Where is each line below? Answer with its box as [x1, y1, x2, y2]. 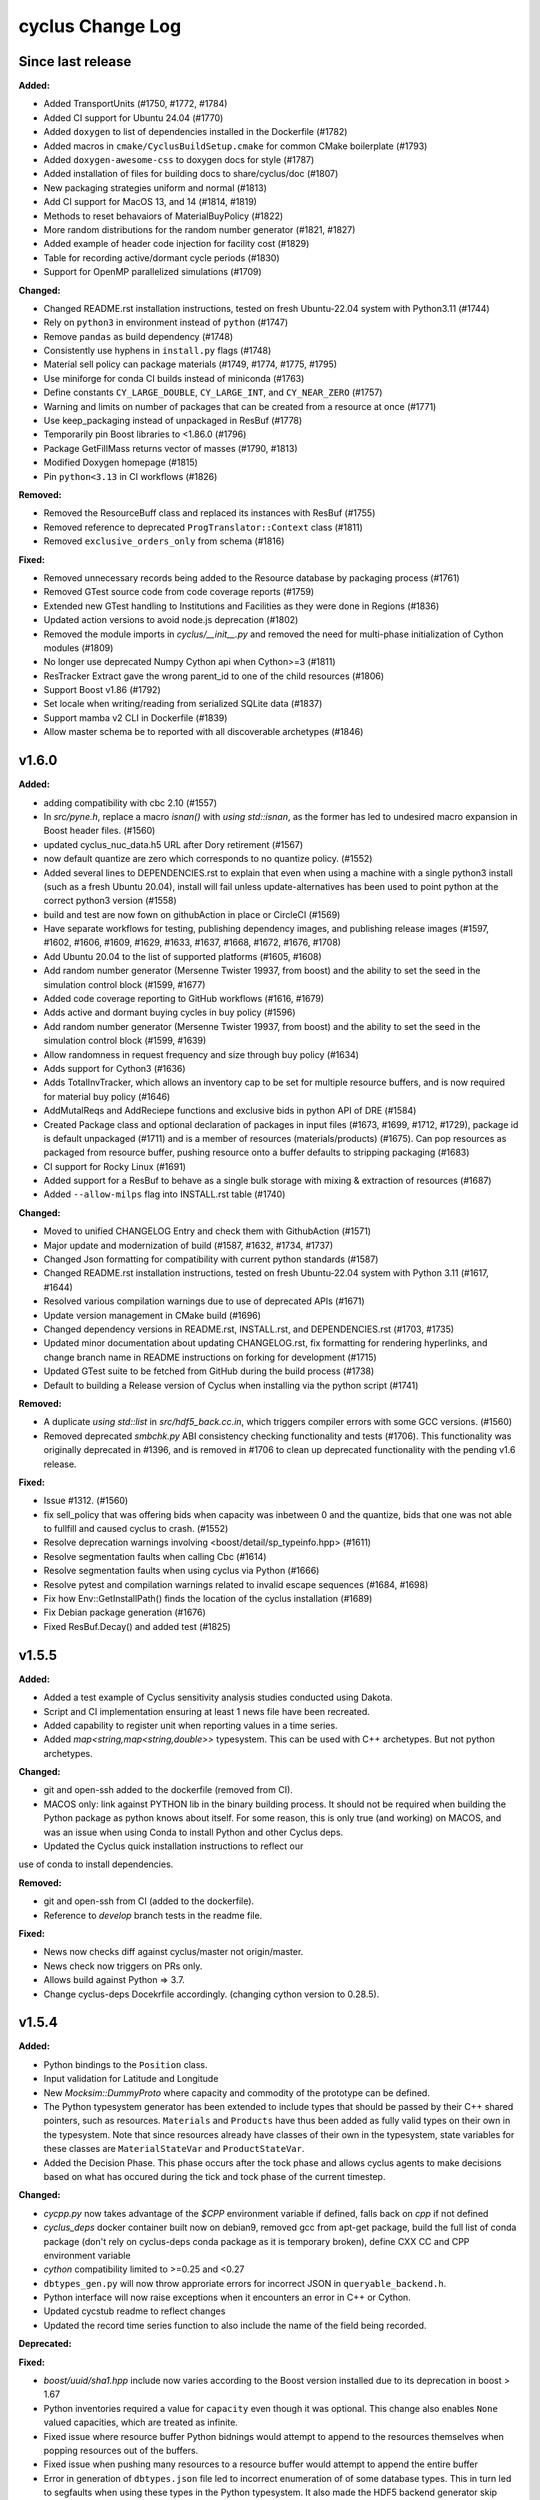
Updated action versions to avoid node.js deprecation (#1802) [43, 614, 299, 626]
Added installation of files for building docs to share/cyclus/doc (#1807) [43, 168, 339, 180]
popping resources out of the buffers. [43, 2444, 199, 2456]
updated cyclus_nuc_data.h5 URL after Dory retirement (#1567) [43, 838, 304, 850]
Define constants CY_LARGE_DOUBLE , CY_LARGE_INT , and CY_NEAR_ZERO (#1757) [43, 386, 383, 399]
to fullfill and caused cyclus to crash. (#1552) [43, 1523, 229, 1535]
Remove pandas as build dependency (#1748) [43, 330, 234, 342]
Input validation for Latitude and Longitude [43, 2073, 219, 2085]
